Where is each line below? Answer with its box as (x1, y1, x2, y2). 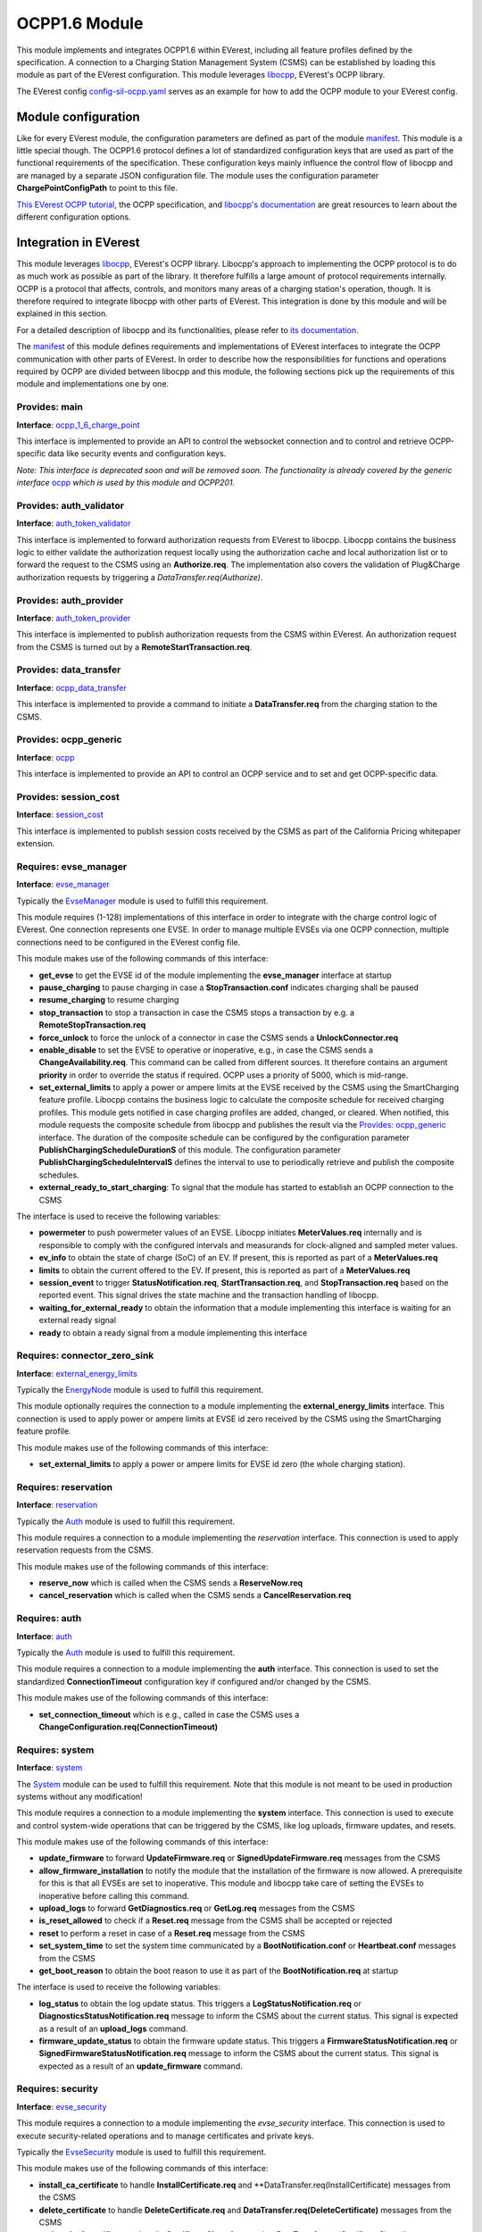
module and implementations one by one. (16, 379, 170, 389)
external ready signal (38, 1315, 116, 1326)
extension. (16, 838, 55, 849)
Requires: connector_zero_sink (16, 1349, 154, 1362)
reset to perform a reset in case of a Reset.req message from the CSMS (38, 1928, 305, 1938)
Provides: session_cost (16, 790, 120, 803)
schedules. (38, 1170, 79, 1180)
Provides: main (16, 401, 84, 413)
